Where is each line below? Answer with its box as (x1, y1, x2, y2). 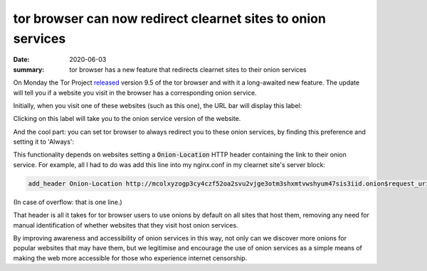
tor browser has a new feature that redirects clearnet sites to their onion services (69, 65, 307, 74)
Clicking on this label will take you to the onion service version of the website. (13, 115, 241, 123)
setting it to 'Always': (13, 137, 75, 146)
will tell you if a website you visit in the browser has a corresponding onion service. (13, 88, 257, 97)
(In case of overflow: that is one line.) (13, 198, 122, 206)
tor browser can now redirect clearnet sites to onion (13, 11, 327, 26)
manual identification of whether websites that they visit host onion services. (13, 220, 238, 229)
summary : (13, 65, 45, 74)
